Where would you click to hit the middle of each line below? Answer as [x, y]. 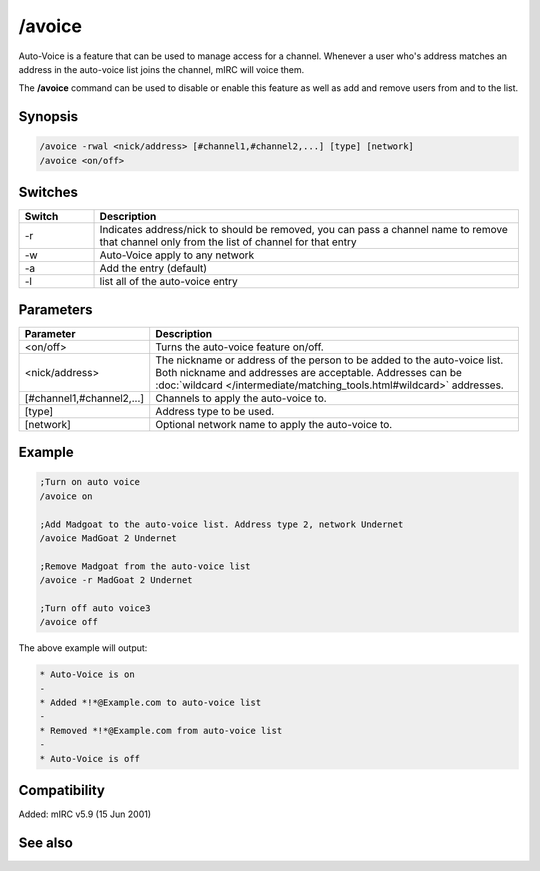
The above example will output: [83, 648]
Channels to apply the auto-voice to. [241, 398]
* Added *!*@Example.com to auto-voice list [150, 702]
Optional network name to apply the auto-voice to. [274, 424]
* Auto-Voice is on [87, 674]
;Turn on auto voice [89, 482]
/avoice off [69, 622]
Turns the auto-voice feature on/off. [239, 347]
